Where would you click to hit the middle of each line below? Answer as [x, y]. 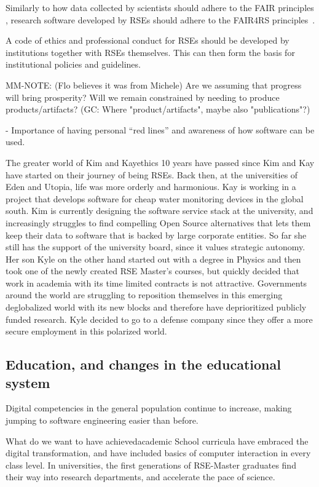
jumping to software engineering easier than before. [102, 420]
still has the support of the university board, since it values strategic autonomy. [156, 247]
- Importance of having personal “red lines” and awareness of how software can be [160, 129]
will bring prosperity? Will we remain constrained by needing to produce [143, 97]
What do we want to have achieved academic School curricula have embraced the [157, 441]
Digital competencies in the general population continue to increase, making [149, 408]
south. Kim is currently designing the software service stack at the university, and [159, 211]
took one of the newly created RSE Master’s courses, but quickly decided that [152, 271]
